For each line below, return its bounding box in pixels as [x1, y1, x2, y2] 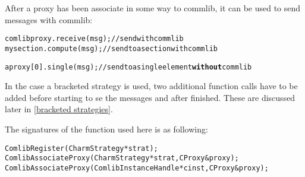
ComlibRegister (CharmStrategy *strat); [5, 144, 158, 153]
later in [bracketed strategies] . [5, 103, 113, 115]
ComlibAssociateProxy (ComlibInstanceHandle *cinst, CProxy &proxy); [5, 163, 269, 172]
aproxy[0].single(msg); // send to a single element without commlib [5, 62, 252, 71]
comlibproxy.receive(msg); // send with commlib [5, 34, 184, 43]
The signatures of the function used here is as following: [5, 122, 208, 135]
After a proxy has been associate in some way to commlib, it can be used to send [5, 2, 301, 14]
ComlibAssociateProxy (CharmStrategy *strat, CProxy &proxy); [5, 154, 239, 163]
